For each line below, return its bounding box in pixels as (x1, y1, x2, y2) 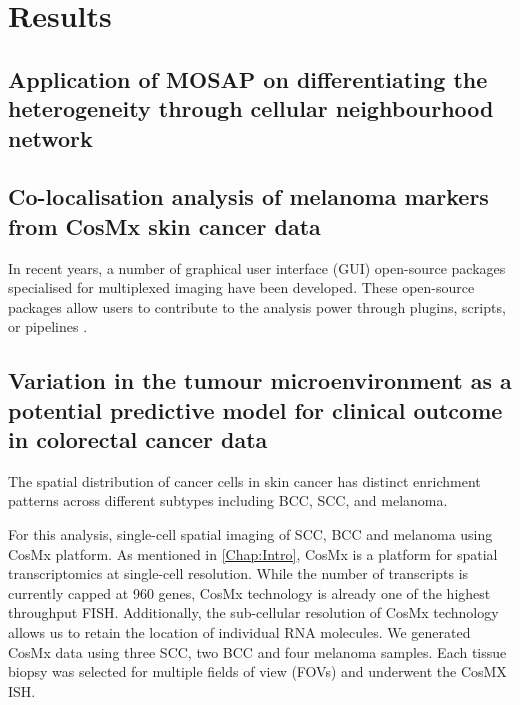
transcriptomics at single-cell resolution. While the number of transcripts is (8, 563, 469, 584)
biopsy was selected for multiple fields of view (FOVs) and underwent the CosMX (8, 661, 507, 682)
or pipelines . (8, 316, 88, 337)
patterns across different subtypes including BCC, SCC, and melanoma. (8, 490, 448, 511)
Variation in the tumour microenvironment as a (8, 365, 512, 396)
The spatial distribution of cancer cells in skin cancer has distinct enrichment (8, 470, 481, 491)
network (8, 122, 93, 153)
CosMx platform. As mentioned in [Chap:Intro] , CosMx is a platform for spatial (8, 543, 498, 564)
